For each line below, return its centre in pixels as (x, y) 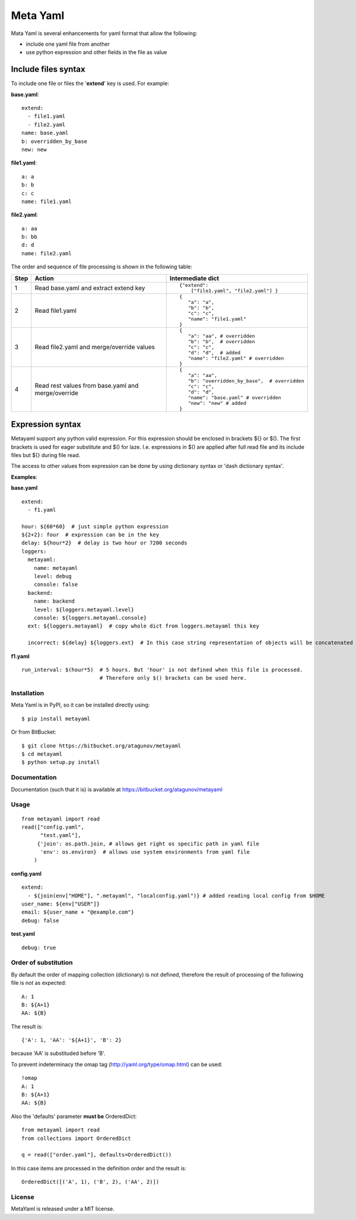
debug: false (40, 920)
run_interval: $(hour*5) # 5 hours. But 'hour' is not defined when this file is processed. (162, 670)
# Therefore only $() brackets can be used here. (173, 678)
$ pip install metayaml (56, 719)
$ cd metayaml (42, 754)
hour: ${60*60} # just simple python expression (95, 526)
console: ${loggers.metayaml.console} (90, 618)
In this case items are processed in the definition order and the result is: (99, 1168)
